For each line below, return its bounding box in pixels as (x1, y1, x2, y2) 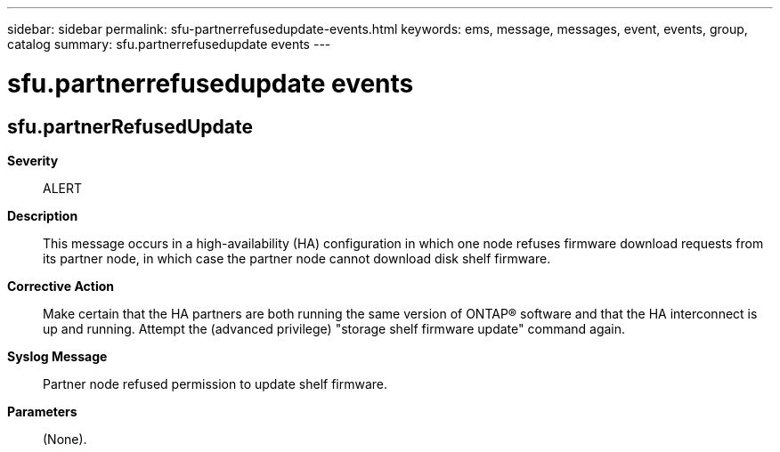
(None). (43, 431, 87, 447)
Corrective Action (7, 278, 114, 294)
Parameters (7, 403, 77, 419)
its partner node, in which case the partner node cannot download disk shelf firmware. (43, 250, 551, 266)
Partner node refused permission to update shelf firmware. (43, 375, 388, 391)
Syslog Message (7, 348, 108, 364)
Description (7, 207, 78, 223)
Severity (7, 152, 59, 168)
